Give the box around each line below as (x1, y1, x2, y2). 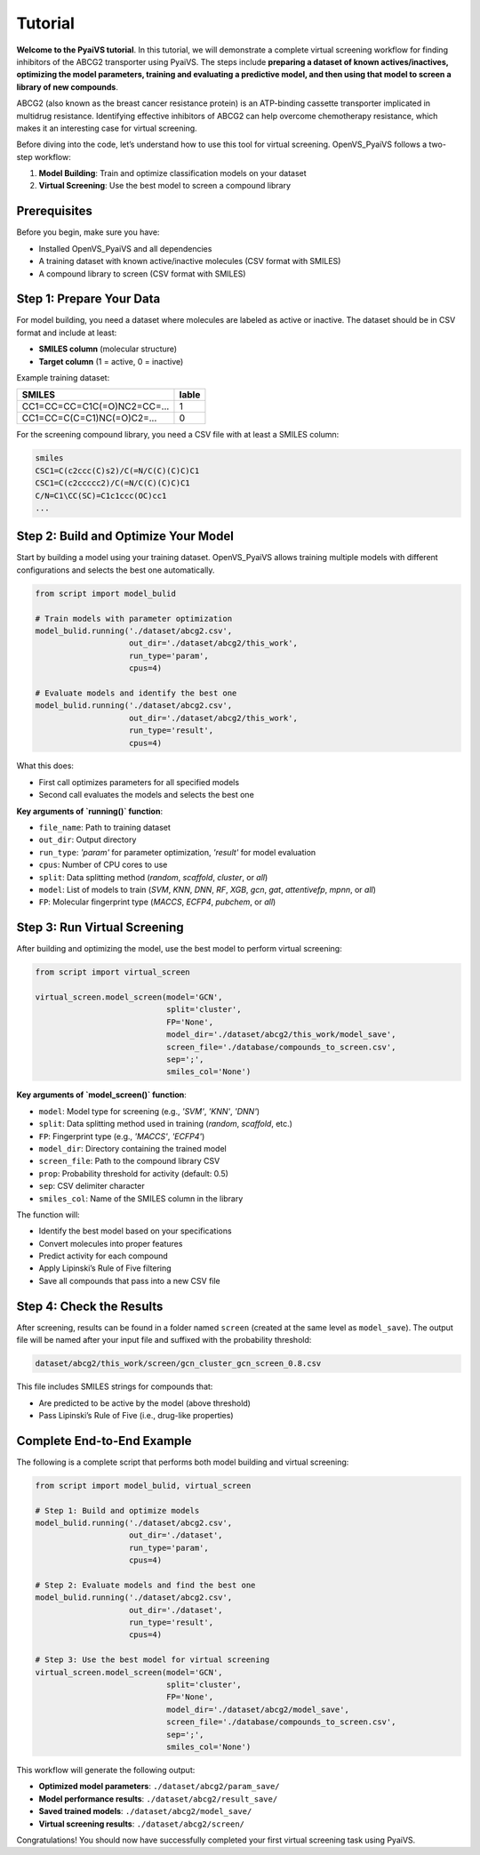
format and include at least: (16, 327, 117, 338)
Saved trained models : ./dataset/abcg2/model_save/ (38, 1806, 252, 1817)
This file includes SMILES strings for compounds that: (16, 1381, 213, 1392)
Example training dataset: (16, 373, 110, 382)
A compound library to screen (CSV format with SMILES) (38, 268, 246, 279)
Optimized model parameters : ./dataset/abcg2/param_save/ (38, 1781, 280, 1792)
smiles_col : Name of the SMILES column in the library (38, 1192, 244, 1204)
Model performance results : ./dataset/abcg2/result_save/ (38, 1793, 278, 1804)
